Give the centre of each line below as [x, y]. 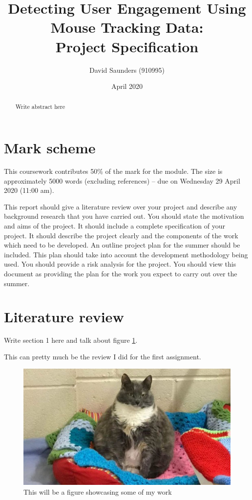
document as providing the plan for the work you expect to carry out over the [121, 274]
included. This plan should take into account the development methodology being [126, 254]
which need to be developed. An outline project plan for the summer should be [122, 245]
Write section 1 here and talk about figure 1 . [71, 340]
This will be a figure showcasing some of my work [98, 491]
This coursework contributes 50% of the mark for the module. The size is [113, 171]
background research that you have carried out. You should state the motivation [124, 216]
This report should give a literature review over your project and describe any [121, 206]
